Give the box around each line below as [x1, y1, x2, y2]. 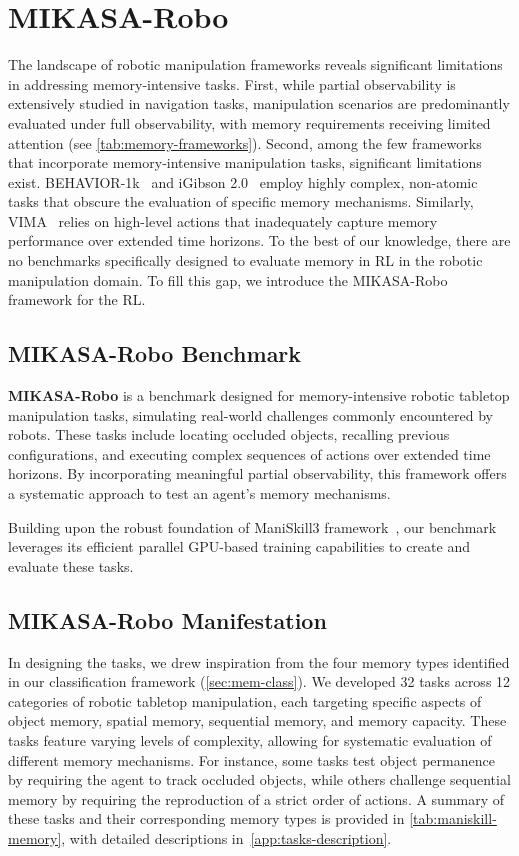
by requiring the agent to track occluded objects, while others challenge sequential [8, 769, 511, 790]
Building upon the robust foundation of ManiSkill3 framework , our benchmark [8, 516, 497, 537]
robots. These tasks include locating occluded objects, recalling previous [8, 424, 450, 445]
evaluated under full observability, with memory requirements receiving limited [8, 112, 491, 133]
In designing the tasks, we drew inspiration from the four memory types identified [8, 651, 510, 672]
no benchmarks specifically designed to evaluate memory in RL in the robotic [8, 250, 483, 271]
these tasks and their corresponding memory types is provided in [8, 808, 405, 829]
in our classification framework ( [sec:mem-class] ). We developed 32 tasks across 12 [8, 671, 511, 692]
